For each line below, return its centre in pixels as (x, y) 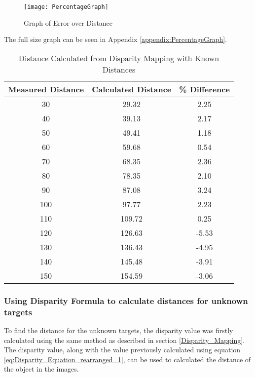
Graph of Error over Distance (68, 22)
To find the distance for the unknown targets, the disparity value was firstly (119, 330)
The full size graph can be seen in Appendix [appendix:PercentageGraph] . (116, 39)
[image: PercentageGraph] (66, 7)
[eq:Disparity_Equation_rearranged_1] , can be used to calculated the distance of (127, 359)
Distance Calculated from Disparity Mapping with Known (119, 58)
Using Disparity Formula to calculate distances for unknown (126, 300)
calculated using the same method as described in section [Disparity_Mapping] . (125, 340)
